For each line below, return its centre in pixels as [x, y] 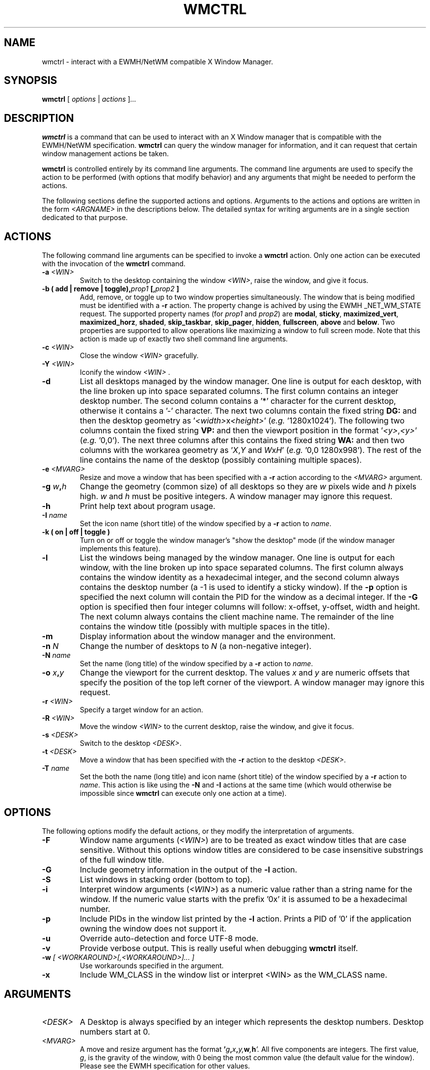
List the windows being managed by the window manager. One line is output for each [237, 558]
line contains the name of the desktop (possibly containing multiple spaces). [221, 460]
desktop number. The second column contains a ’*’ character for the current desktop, [238, 401]
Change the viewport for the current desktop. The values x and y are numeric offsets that [245, 673]
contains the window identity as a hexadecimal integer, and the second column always [240, 577]
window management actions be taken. [105, 154]
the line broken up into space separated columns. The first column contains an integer [239, 391]
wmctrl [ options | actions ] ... [89, 99]
